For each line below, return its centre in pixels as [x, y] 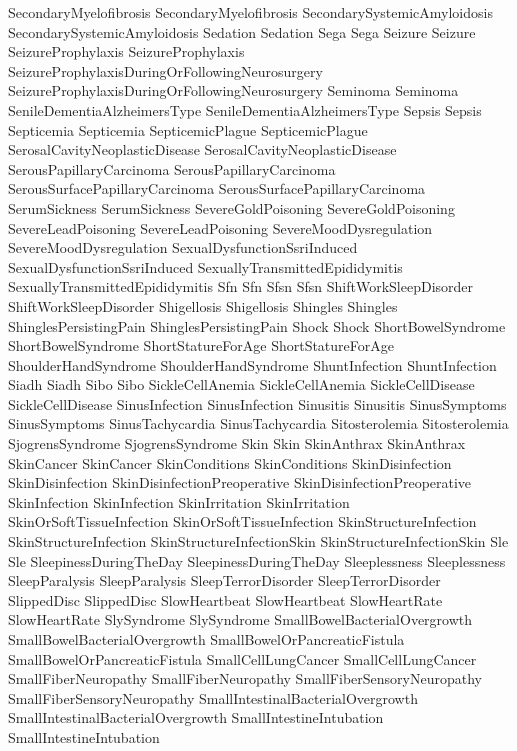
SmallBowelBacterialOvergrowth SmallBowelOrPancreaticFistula [206, 639]
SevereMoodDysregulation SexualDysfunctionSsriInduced [183, 247]
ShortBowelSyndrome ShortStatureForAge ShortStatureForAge [201, 345]
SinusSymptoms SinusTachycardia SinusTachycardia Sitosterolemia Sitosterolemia [258, 423]
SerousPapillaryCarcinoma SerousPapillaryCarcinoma [172, 168]
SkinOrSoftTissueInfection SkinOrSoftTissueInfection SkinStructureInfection [242, 521]
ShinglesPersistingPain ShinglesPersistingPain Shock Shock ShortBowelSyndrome [257, 325]
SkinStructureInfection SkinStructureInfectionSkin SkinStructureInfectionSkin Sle [258, 541]
